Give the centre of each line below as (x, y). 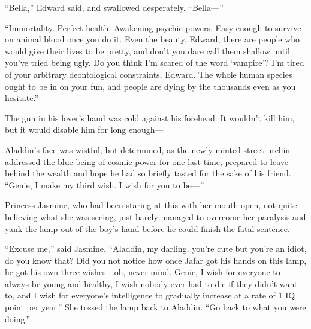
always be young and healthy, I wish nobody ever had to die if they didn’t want (151, 283)
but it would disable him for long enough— (84, 130)
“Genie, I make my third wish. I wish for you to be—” (105, 185)
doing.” (18, 319)
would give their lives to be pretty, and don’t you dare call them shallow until (147, 51)
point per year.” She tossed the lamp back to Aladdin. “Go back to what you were (155, 307)
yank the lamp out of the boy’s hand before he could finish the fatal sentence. (147, 228)
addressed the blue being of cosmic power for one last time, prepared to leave (147, 161)
